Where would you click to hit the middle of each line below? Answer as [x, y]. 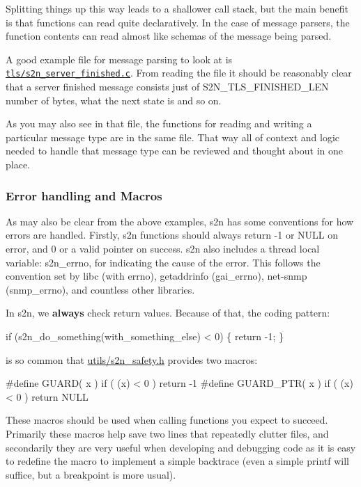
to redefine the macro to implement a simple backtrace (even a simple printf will [177, 461]
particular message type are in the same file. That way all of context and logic [173, 137]
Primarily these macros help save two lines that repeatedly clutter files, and [167, 433]
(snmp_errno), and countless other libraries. [100, 289]
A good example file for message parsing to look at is [119, 59]
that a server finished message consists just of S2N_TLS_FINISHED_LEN [167, 87]
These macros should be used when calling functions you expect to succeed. [167, 420]
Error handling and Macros [84, 195]
